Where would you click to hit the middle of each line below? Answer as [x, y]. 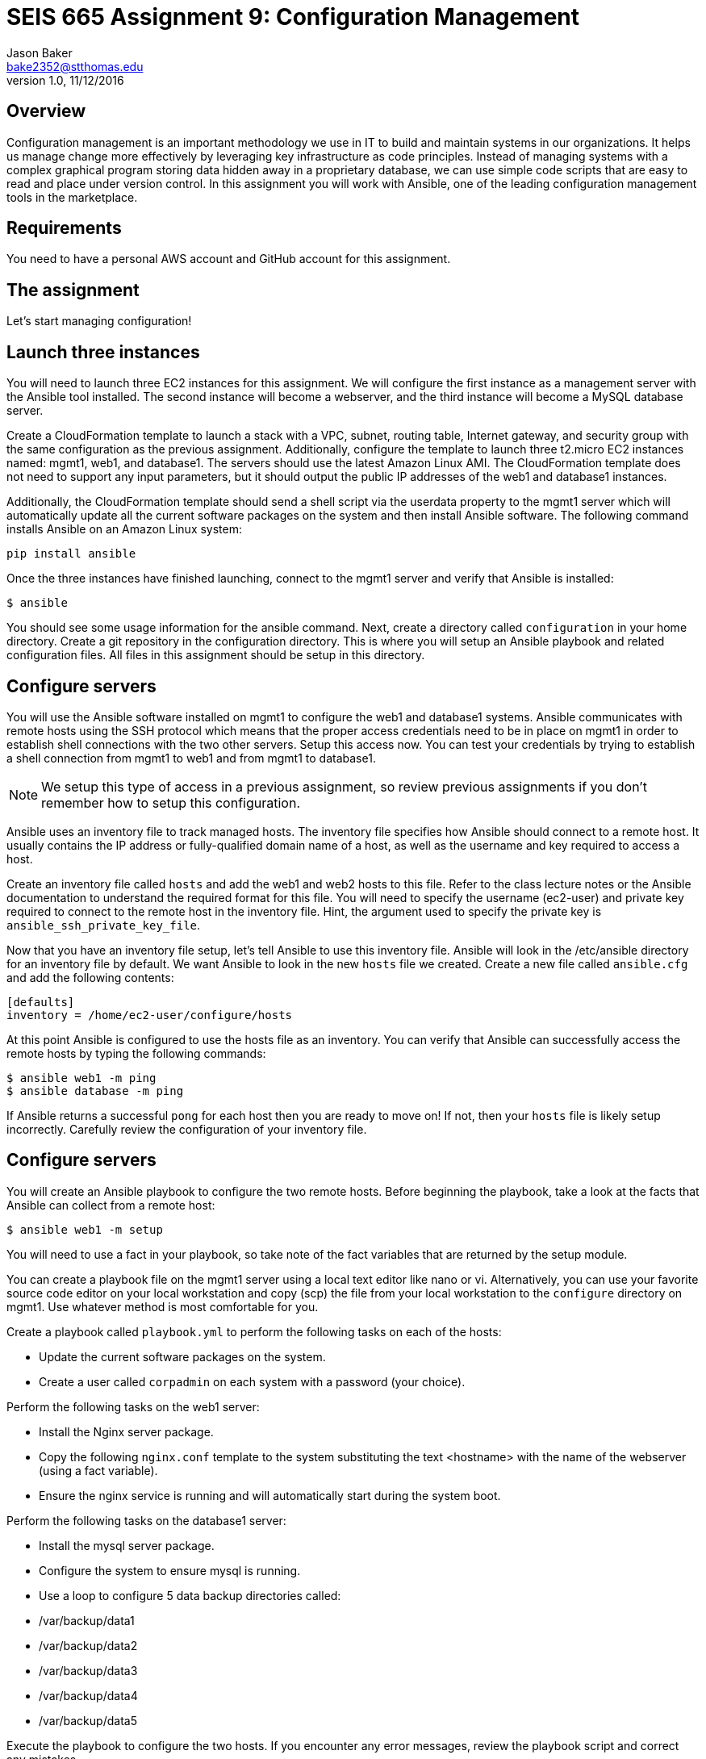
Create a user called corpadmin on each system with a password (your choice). [252, 1381]
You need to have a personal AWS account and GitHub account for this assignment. [229, 259]
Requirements [64, 228]
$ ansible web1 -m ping [81, 1078]
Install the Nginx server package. [126, 1431]
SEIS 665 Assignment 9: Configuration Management [293, 17]
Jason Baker [40, 52]
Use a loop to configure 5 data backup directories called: [190, 1595]
